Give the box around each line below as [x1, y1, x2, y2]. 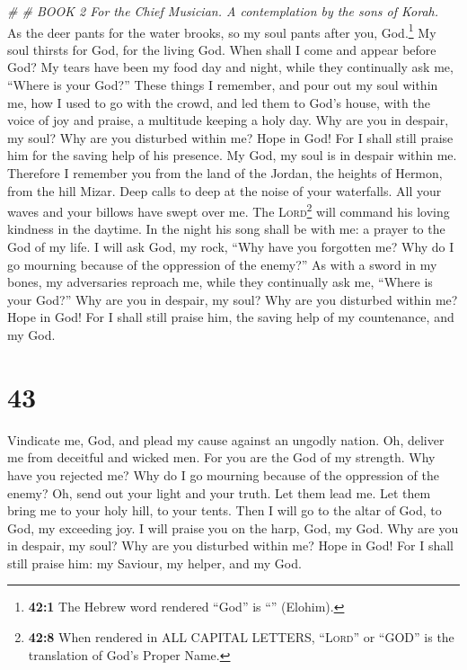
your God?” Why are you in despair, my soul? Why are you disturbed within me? [7, 290, 458, 308]
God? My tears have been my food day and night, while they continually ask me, [7, 58, 454, 76]
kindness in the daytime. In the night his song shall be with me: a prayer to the [7, 219, 445, 238]
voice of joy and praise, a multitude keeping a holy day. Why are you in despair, [7, 111, 449, 130]
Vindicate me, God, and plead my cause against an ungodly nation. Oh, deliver [7, 430, 445, 449]
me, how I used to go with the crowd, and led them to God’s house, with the [7, 93, 430, 112]
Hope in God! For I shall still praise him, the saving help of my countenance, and [7, 308, 454, 326]
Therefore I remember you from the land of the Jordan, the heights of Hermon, [7, 164, 443, 182]
